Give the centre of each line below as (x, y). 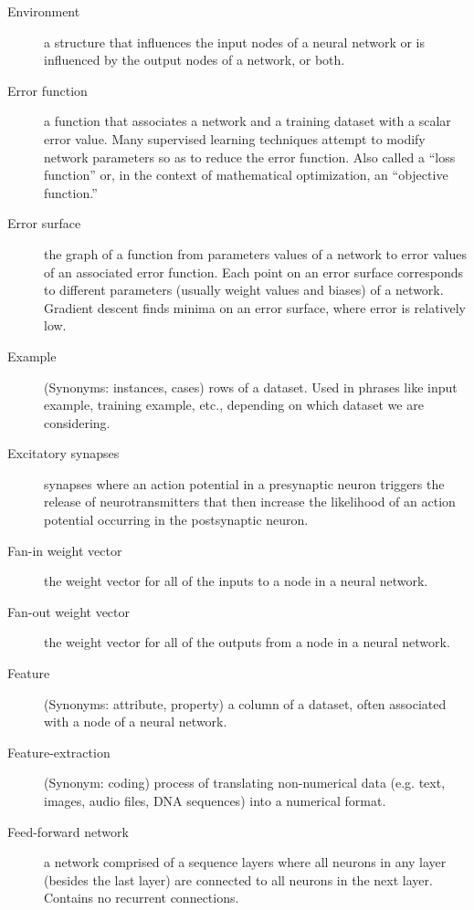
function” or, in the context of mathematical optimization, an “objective (246, 175)
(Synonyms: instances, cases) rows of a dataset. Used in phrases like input (251, 387)
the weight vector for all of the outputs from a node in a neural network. (247, 642)
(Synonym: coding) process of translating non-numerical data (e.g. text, (245, 783)
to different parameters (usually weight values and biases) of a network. (244, 290)
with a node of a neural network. (136, 722)
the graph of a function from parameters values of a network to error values (255, 253)
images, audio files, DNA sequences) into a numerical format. (215, 800)
